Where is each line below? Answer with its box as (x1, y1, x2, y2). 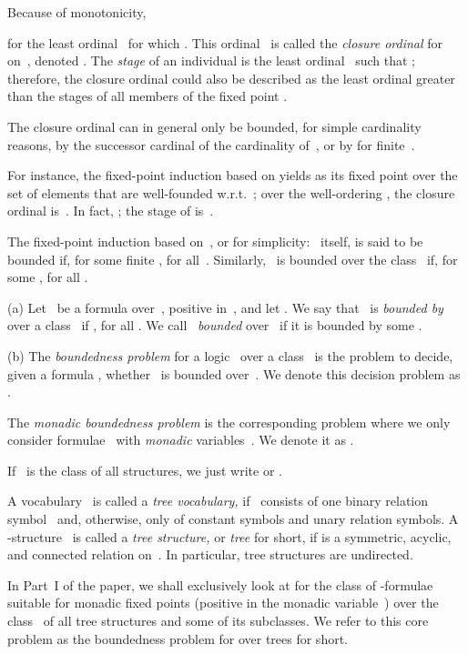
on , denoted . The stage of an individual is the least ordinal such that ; (7, 51, 416, 70)
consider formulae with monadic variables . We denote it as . (7, 430, 354, 449)
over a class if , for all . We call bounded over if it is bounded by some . (7, 316, 422, 335)
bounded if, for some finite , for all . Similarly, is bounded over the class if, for (7, 249, 458, 268)
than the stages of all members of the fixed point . (7, 86, 288, 106)
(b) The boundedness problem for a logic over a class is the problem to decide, (7, 346, 453, 365)
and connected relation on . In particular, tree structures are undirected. (7, 545, 413, 564)
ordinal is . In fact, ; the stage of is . (7, 201, 214, 220)
